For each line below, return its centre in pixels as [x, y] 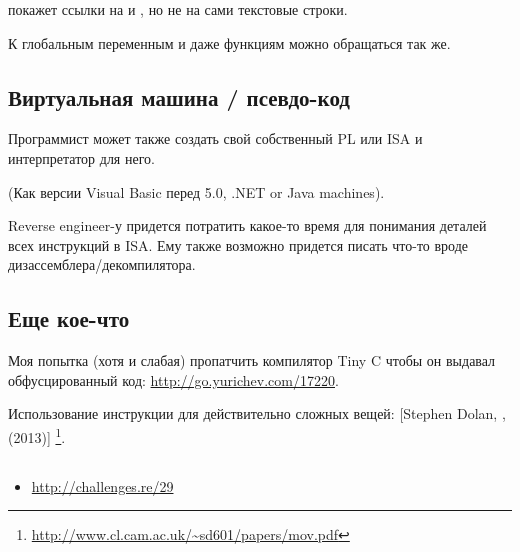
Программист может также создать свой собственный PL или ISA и [215, 138]
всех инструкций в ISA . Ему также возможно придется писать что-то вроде [238, 244]
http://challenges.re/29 [102, 485]
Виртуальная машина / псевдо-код [179, 96]
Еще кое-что [69, 318]
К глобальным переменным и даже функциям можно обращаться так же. [229, 42]
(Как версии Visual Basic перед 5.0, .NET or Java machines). [196, 191]
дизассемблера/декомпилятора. [102, 264]
